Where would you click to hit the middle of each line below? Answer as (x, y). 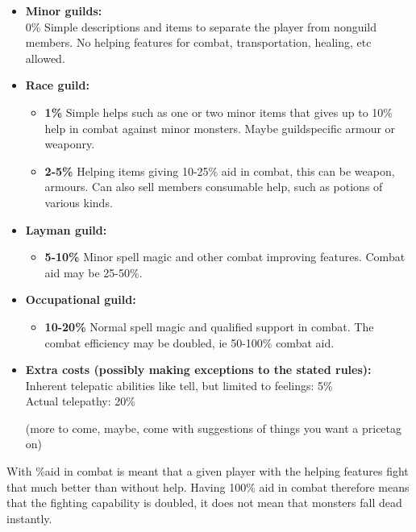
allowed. (45, 58)
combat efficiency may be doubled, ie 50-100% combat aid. (189, 342)
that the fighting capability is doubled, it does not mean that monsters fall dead (204, 503)
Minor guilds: (64, 10)
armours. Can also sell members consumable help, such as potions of (214, 187)
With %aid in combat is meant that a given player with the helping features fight (208, 471)
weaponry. (70, 144)
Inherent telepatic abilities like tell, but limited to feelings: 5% (179, 385)
